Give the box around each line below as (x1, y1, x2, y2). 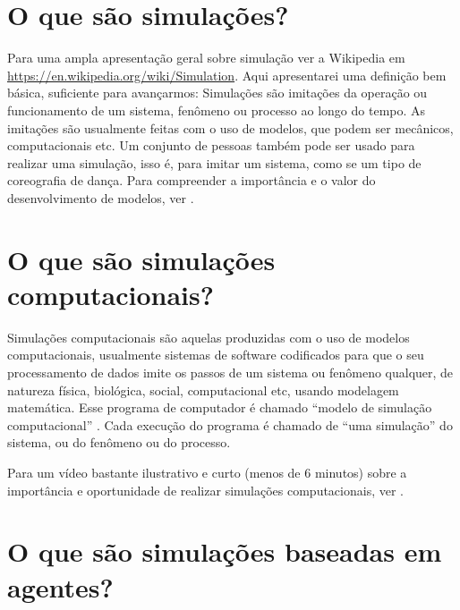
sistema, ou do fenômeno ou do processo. (7, 433, 231, 452)
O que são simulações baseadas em (7, 533, 442, 570)
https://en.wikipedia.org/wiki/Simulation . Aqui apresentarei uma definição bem (7, 65, 447, 84)
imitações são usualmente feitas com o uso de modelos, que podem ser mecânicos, (7, 118, 454, 137)
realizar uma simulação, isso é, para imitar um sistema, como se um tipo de (7, 153, 422, 172)
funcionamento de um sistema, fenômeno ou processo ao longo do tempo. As (7, 100, 426, 119)
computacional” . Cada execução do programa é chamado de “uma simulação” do (7, 415, 453, 434)
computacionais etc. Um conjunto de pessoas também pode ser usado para (7, 136, 415, 155)
